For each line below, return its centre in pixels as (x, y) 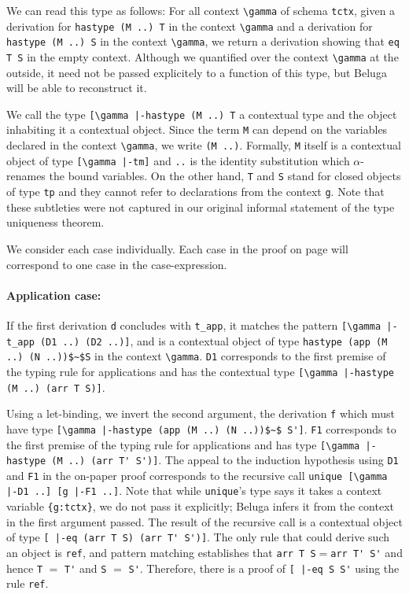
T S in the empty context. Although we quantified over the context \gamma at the (203, 56)
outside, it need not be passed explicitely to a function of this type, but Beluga (197, 72)
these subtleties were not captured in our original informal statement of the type (201, 207)
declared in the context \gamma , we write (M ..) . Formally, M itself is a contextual (204, 145)
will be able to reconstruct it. (77, 88)
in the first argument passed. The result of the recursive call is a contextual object (204, 521)
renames (26, 176)
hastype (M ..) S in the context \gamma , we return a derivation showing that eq (203, 41)
